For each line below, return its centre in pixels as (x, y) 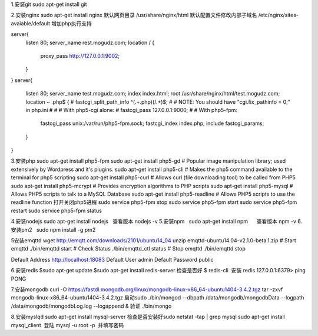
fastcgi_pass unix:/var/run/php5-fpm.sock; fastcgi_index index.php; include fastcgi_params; (152, 123)
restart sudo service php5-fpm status (57, 210)
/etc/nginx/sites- (279, 15)
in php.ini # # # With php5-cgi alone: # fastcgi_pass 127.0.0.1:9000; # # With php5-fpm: (132, 110)
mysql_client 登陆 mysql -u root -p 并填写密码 (67, 325)
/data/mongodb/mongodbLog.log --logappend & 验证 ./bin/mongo (91, 306)
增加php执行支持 (72, 23)
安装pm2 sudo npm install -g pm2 (53, 229)
